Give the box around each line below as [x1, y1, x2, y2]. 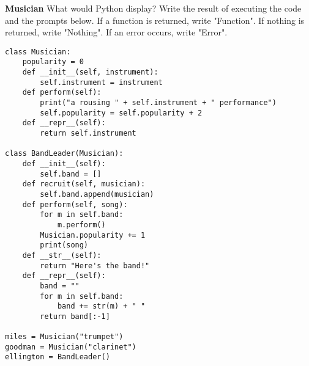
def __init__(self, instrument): [22, 68, 158, 77]
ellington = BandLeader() [5, 353, 110, 362]
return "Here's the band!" [40, 261, 150, 270]
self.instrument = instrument [40, 78, 163, 87]
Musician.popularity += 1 [40, 230, 146, 240]
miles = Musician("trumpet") [5, 332, 124, 342]
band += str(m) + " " [57, 302, 146, 311]
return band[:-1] [40, 312, 110, 321]
